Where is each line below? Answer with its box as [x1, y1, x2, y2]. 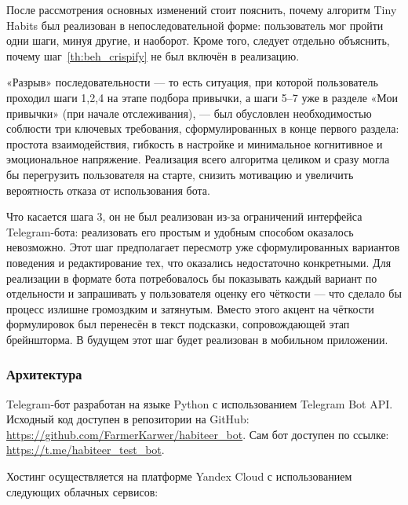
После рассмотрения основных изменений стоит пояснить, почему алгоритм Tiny [6, 2, 397, 17]
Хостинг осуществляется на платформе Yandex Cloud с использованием [6, 468, 352, 485]
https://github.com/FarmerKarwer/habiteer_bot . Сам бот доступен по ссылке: [6, 426, 389, 442]
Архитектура [6, 364, 82, 384]
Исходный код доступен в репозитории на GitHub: [6, 411, 250, 427]
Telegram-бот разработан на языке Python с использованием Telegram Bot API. [6, 395, 393, 412]
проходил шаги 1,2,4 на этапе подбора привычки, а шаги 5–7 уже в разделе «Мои [6, 89, 398, 105]
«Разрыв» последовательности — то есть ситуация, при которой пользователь [6, 74, 378, 90]
